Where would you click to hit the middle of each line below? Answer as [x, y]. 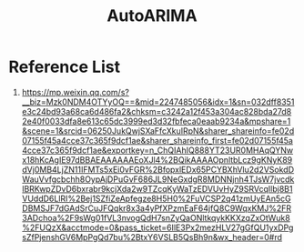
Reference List [64, 67]
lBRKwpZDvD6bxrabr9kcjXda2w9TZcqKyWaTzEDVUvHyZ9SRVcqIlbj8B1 [157, 188]
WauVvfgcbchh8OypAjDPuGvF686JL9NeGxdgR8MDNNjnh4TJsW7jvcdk [158, 179]
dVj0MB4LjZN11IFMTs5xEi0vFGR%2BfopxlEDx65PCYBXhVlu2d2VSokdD [158, 169]
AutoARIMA [152, 16]
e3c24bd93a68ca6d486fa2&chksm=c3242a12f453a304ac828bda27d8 [157, 111]
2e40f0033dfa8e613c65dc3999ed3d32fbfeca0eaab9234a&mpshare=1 [156, 121]
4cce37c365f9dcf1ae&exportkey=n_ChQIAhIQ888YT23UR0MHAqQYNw [157, 150]
